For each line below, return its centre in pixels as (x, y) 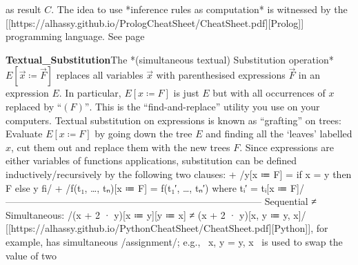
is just (186, 93)
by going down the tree (143, 134)
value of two (31, 255)
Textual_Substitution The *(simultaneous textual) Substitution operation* (170, 59)
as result (23, 9)
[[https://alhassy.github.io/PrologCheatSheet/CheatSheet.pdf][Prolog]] (155, 22)
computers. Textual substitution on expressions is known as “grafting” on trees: (173, 120)
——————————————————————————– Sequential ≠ (161, 201)
